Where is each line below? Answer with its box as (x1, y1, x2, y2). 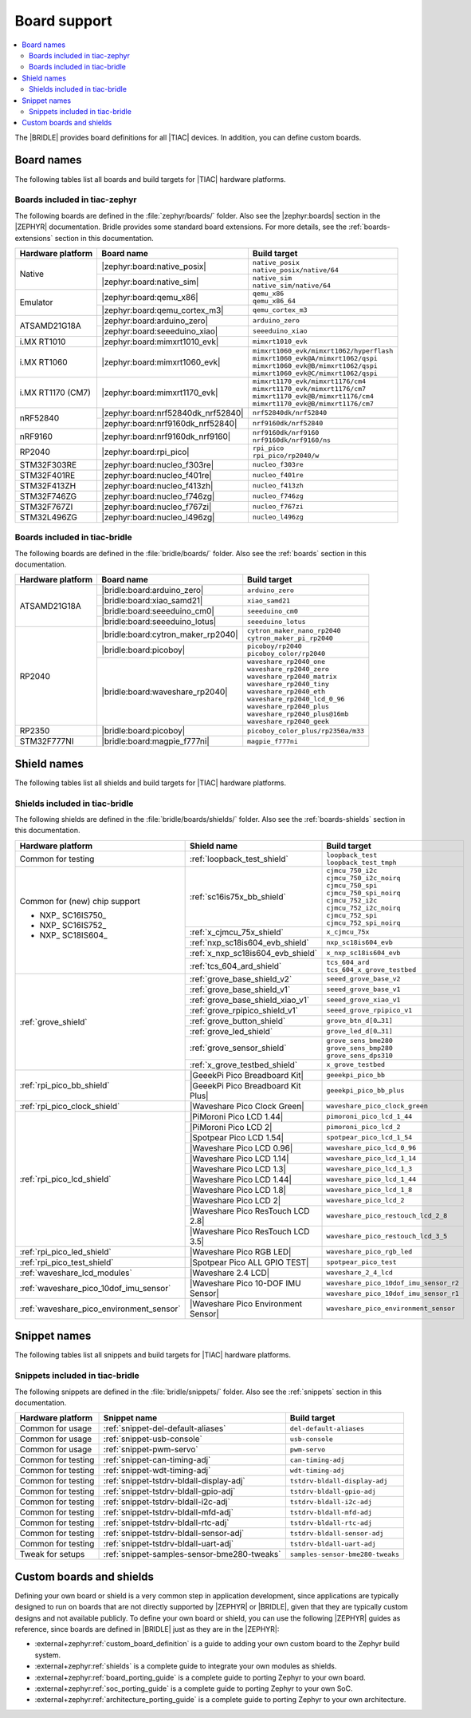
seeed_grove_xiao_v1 (326, 996, 401, 1005)
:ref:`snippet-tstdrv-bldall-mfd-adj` (103, 1507, 234, 1518)
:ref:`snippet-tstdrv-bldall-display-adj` (103, 1475, 246, 1487)
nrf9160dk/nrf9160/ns (252, 436, 331, 444)
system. (34, 1650, 61, 1660)
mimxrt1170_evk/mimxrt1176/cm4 (252, 377, 367, 385)
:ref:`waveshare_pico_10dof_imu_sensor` (19, 1282, 171, 1293)
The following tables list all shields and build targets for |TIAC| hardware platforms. (14, 778, 287, 788)
